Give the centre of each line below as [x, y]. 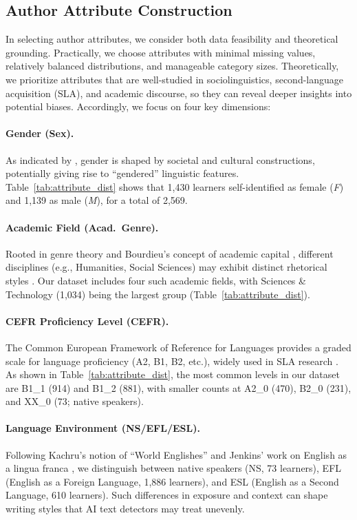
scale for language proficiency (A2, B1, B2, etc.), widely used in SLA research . [172, 361]
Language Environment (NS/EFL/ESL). [103, 428]
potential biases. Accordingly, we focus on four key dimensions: [138, 106]
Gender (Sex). [40, 133]
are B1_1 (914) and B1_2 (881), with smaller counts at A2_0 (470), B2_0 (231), [178, 387]
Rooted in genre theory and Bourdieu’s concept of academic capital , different [170, 253]
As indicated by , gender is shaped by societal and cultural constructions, [160, 159]
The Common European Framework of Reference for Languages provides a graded [178, 347]
